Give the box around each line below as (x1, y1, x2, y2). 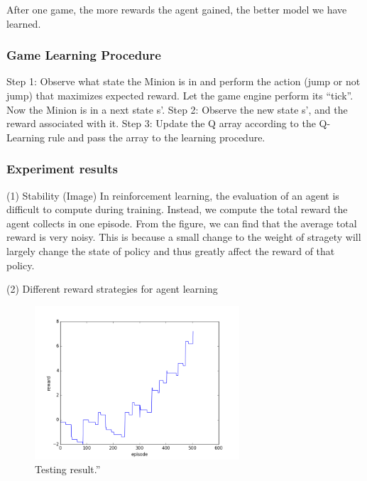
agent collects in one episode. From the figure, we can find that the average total (6, 215, 357, 230)
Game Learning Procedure (6, 46, 161, 64)
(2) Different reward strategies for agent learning (6, 281, 218, 296)
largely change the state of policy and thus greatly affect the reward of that (6, 243, 335, 258)
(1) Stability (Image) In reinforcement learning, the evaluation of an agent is (6, 188, 339, 202)
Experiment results (6, 160, 118, 178)
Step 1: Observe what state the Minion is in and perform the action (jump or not (6, 74, 361, 89)
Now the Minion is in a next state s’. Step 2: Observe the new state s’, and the (6, 102, 348, 117)
